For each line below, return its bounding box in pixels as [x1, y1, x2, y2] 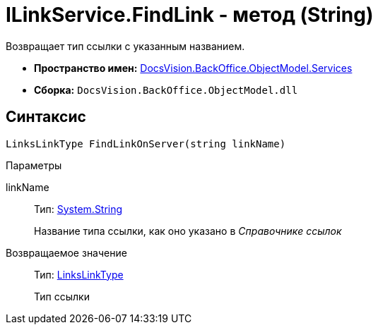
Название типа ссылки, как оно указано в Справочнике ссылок [34, 224, 342, 237]
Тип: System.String [34, 202, 123, 215]
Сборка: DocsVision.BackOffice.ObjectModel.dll [34, 83, 298, 96]
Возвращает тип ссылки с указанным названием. [6, 39, 245, 52]
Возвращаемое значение [6, 246, 127, 259]
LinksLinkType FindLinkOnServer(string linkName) [6, 137, 286, 149]
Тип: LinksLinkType [34, 268, 124, 281]
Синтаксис [6, 108, 86, 126]
